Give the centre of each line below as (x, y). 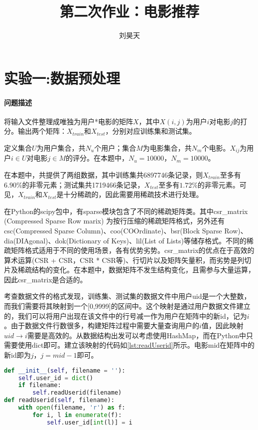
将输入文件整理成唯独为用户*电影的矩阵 (68, 121)
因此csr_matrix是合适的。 (46, 279)
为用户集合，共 (61, 147)
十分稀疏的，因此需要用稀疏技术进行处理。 (133, 194)
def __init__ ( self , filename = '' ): (65, 370)
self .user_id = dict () (56, 378)
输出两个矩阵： (42, 131)
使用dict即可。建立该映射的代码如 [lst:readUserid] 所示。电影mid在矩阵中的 (136, 345)
